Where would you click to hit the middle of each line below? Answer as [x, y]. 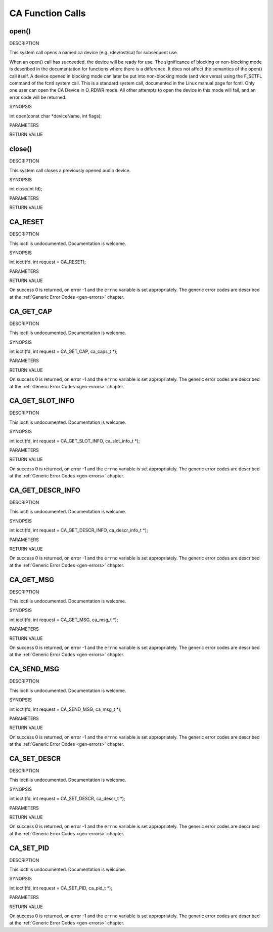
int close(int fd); [26, 189]
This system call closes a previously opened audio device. [70, 170]
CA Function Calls [48, 13]
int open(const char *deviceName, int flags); [56, 116]
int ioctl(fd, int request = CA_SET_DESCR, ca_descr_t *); [67, 799]
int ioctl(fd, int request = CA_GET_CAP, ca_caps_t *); [63, 351]
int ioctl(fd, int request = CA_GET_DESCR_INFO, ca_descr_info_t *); [79, 530]
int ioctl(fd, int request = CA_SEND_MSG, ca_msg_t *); [65, 709]
